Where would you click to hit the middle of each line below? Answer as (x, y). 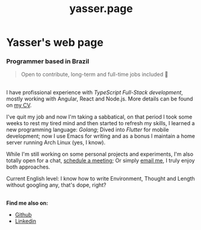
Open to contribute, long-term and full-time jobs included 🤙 (94, 75)
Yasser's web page (55, 42)
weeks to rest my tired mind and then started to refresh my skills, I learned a (100, 123)
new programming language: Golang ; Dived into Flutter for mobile (88, 130)
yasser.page (101, 9)
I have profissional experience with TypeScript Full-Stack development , (95, 93)
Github (23, 215)
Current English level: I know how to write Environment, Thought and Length (101, 179)
